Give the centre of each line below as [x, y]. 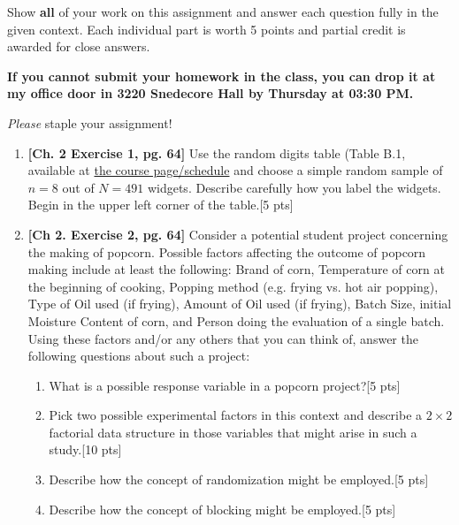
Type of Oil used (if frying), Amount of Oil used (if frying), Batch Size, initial [240, 304]
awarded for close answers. [79, 46]
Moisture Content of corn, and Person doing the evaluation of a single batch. [236, 320]
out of [78, 187]
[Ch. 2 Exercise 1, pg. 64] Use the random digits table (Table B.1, [217, 152]
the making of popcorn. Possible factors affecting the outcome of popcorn [227, 251]
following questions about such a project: [139, 356]
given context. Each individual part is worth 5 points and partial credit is [207, 29]
